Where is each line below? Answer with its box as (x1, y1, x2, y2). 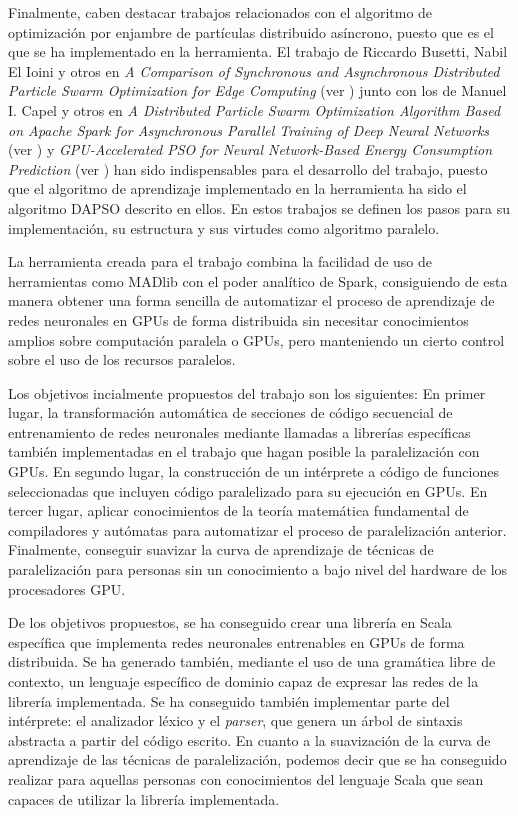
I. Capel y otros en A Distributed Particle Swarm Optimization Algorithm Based (8, 99, 501, 120)
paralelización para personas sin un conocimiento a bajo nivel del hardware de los (8, 559, 508, 580)
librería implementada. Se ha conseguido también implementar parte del (8, 690, 450, 711)
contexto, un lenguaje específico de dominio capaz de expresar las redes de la (8, 671, 479, 691)
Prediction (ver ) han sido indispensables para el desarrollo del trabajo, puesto (8, 158, 488, 179)
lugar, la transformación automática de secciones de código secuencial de (8, 402, 453, 423)
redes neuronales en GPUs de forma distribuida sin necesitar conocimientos (8, 309, 469, 330)
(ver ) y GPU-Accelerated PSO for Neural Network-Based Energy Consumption (8, 139, 493, 160)
